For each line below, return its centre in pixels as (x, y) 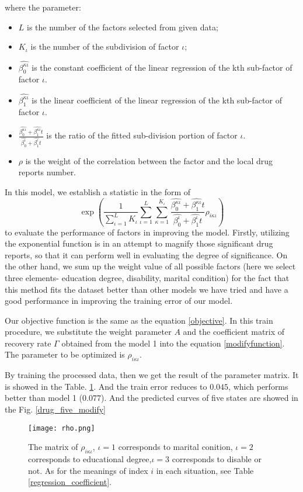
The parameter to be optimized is (65, 354)
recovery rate (28, 343)
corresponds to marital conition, (175, 447)
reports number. (47, 172)
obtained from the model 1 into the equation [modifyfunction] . (173, 343)
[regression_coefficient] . (70, 482)
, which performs (258, 386)
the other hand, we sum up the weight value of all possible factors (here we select (150, 266)
